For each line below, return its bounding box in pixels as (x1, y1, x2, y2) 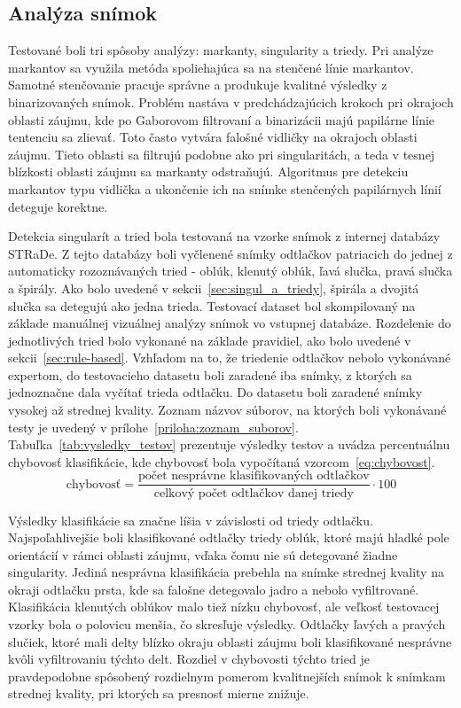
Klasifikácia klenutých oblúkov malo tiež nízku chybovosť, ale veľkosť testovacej (8, 597, 440, 616)
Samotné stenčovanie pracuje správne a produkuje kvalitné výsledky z (8, 75, 387, 94)
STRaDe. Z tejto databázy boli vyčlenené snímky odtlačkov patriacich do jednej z (8, 244, 453, 262)
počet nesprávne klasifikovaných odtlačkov (137, 470, 370, 483)
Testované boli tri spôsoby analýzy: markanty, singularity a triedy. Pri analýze (8, 41, 434, 59)
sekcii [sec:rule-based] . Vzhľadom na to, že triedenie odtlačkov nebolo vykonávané (8, 348, 451, 367)
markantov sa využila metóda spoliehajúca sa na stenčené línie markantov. (8, 58, 414, 76)
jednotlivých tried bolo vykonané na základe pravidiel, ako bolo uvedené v (8, 331, 411, 349)
